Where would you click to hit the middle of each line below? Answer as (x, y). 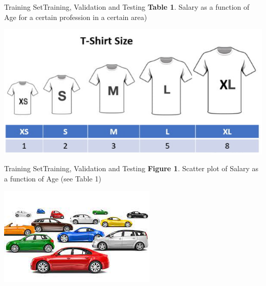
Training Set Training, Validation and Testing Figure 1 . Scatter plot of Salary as (131, 168)
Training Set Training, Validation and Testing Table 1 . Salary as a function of (127, 7)
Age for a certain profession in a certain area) (76, 17)
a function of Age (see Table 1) (53, 178)
